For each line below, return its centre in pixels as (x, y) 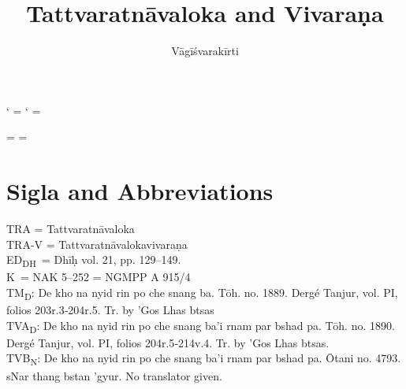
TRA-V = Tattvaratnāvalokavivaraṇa (97, 244)
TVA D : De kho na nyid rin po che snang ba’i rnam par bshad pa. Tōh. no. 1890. (201, 326)
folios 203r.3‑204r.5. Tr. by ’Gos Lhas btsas (110, 310)
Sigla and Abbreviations (140, 191)
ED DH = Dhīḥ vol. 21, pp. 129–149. (94, 261)
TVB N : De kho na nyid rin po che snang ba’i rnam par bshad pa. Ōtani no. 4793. (204, 359)
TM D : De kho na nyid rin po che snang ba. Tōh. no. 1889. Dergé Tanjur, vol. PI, (202, 293)
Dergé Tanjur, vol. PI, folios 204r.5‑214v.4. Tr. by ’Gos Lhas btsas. (168, 342)
